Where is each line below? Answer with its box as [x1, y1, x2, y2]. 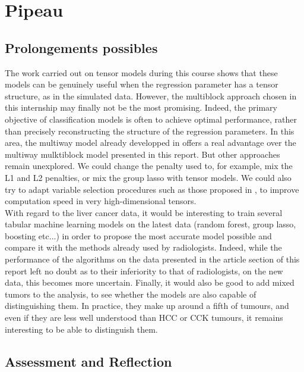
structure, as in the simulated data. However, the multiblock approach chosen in [5, 89, 297, 102]
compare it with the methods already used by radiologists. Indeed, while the [5, 241, 282, 254]
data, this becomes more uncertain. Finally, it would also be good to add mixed [5, 276, 294, 289]
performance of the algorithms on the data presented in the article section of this [5, 253, 300, 265]
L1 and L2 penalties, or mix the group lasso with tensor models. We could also [5, 171, 292, 183]
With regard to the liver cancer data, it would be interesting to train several [5, 206, 283, 218]
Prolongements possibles [5, 38, 158, 57]
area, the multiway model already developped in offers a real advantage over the [5, 136, 296, 149]
